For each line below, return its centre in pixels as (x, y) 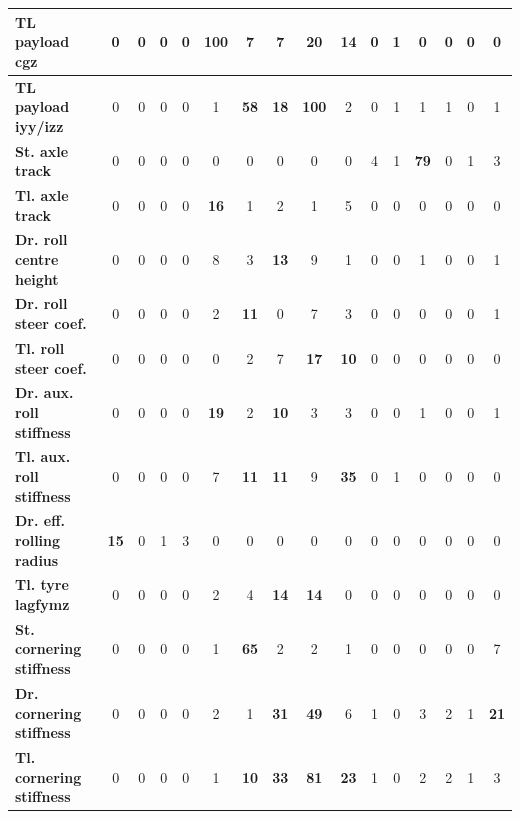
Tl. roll (40, 347)
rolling (38, 540)
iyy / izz (39, 125)
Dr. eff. (40, 520)
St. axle (42, 150)
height (37, 278)
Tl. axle (42, 195)
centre (37, 259)
